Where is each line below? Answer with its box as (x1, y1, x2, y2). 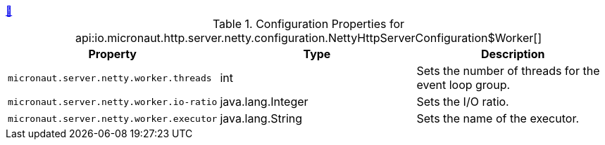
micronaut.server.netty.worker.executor (8, 113, 218, 124)
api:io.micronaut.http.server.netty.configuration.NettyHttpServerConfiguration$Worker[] (75, 31, 542, 45)
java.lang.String (220, 111, 303, 125)
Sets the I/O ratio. (416, 95, 509, 109)
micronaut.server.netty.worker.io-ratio (8, 96, 218, 107)
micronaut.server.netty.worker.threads (8, 72, 212, 83)
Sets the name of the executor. (416, 111, 580, 125)
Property (88, 47, 137, 61)
